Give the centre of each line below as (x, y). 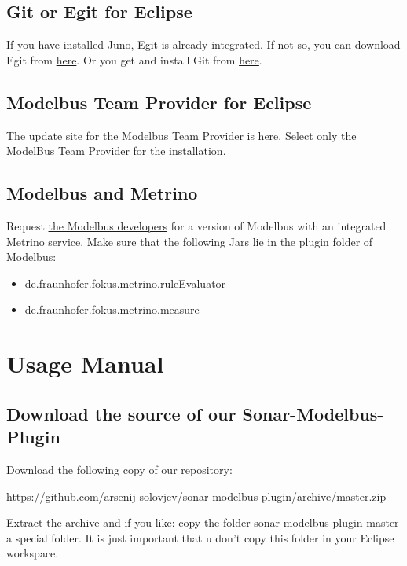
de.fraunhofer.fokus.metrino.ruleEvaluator (125, 283)
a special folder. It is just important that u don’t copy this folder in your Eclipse (200, 537)
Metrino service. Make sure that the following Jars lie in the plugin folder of (190, 241)
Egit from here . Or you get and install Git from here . (134, 59)
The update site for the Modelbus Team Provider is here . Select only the (181, 135)
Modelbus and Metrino (102, 193)
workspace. (33, 553)
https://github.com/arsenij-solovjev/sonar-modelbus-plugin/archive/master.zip (196, 496)
